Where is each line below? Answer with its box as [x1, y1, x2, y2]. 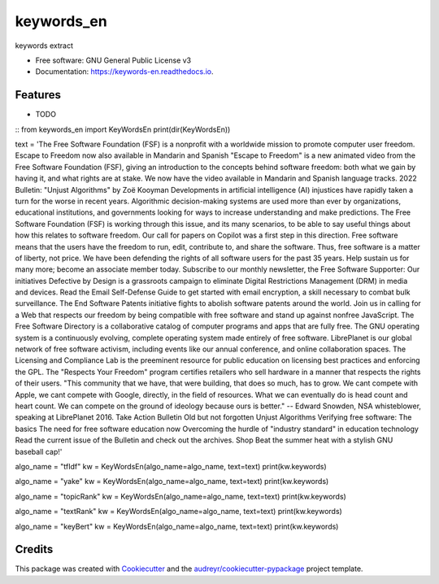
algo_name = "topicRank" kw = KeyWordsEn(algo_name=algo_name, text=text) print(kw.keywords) [15, 491, 347, 501]
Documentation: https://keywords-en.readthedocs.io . [35, 67, 214, 76]
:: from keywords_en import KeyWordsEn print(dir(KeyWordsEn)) [15, 124, 231, 134]
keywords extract [15, 41, 73, 50]
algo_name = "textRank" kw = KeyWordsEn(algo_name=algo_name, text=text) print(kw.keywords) [15, 507, 343, 516]
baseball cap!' [15, 447, 63, 456]
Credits [15, 543, 54, 556]
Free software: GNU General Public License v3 [35, 55, 192, 65]
